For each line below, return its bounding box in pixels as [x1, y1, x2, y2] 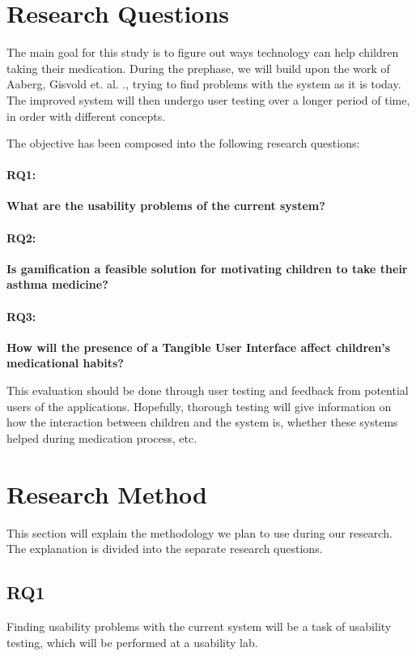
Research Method [6, 477, 207, 510]
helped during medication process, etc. [6, 429, 197, 446]
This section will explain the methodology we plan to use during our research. [6, 524, 393, 541]
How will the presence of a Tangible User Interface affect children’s [6, 338, 391, 355]
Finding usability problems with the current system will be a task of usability [6, 617, 392, 634]
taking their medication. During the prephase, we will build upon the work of [6, 59, 390, 76]
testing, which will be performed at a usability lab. [6, 633, 258, 650]
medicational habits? [6, 354, 124, 371]
